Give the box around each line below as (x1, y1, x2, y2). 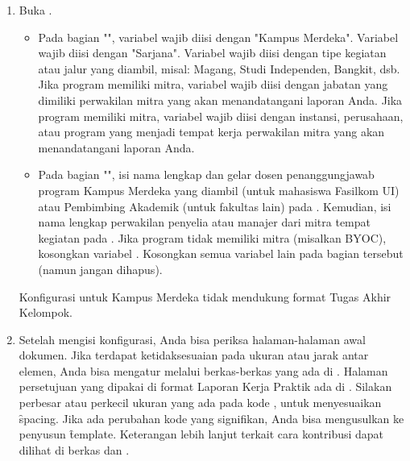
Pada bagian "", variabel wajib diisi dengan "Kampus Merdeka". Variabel (38, 28, 399, 45)
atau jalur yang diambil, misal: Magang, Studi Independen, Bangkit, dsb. (38, 60, 400, 77)
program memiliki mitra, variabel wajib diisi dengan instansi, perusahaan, (38, 107, 404, 124)
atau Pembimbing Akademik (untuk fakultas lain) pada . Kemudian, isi (38, 197, 391, 214)
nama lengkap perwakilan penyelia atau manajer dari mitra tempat (38, 214, 371, 230)
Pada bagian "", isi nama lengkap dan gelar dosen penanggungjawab (38, 166, 375, 183)
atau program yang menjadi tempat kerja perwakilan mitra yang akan (38, 123, 385, 140)
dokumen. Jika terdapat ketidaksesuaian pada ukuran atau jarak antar (19, 347, 369, 363)
